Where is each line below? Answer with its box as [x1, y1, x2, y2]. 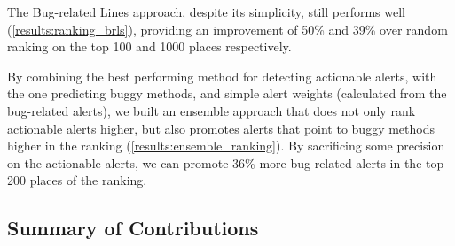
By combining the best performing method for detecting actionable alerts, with [7, 66, 437, 85]
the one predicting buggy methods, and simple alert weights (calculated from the [7, 84, 447, 103]
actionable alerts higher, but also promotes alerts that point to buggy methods [7, 119, 435, 137]
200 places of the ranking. [7, 171, 147, 189]
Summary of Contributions [7, 214, 259, 242]
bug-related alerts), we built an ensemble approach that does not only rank [7, 101, 416, 119]
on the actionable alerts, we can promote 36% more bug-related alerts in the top [7, 153, 444, 172]
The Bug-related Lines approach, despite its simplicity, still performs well [7, 3, 405, 20]
